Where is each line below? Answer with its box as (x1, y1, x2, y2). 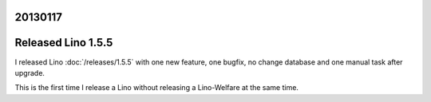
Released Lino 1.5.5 (14, 36, 113, 49)
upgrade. (14, 68, 45, 77)
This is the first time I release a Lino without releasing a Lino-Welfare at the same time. (14, 83, 299, 92)
